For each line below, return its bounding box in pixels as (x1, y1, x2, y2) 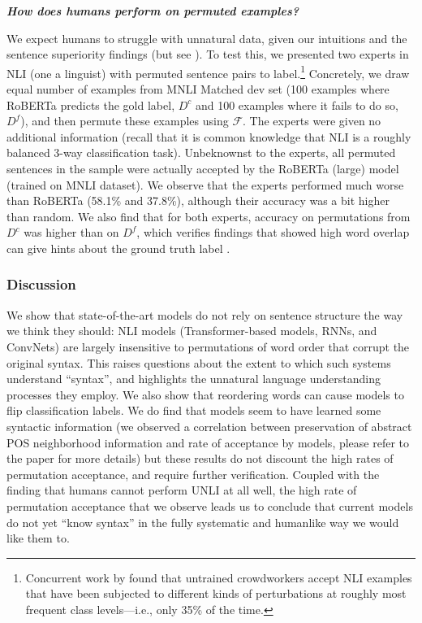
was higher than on (24, 224, 119, 241)
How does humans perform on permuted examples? (6, 2, 299, 19)
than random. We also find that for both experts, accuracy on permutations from (6, 207, 411, 224)
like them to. (6, 529, 70, 547)
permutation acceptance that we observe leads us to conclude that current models (6, 497, 413, 514)
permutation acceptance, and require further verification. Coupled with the (6, 465, 380, 482)
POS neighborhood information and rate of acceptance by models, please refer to (6, 433, 410, 451)
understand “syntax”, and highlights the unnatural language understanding (6, 370, 381, 387)
